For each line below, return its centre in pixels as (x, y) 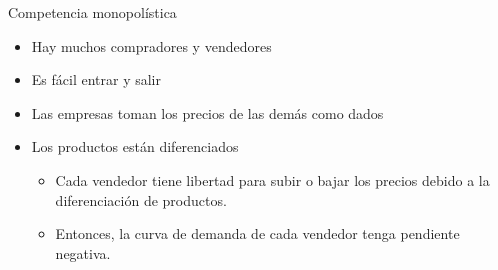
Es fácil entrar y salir (96, 79)
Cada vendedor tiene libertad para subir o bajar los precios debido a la (272, 179)
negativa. (83, 252)
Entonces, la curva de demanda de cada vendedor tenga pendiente (257, 233)
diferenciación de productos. (141, 199)
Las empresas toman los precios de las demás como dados (207, 112)
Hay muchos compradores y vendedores (151, 45)
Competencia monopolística (92, 12)
